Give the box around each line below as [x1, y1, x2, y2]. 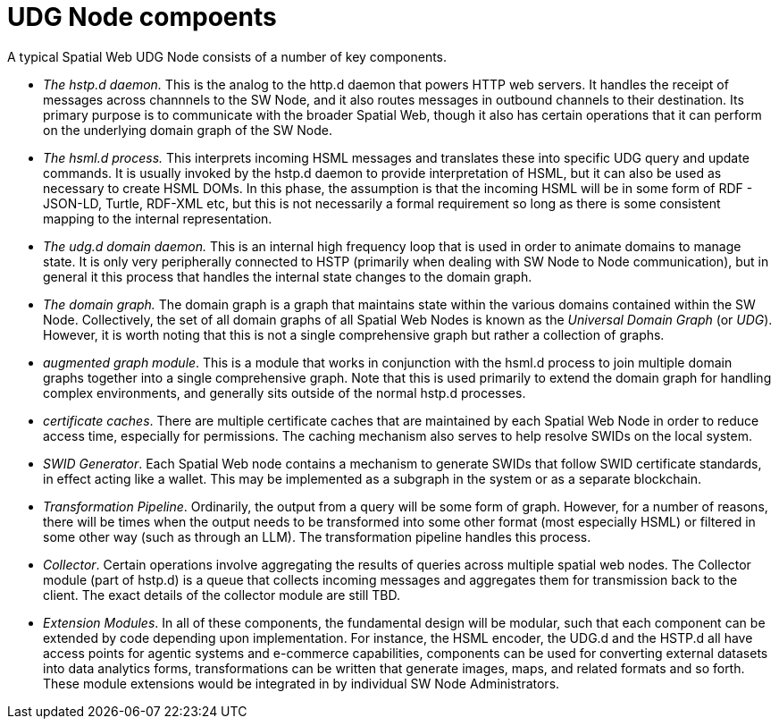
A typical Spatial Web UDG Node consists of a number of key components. [7, 48, 448, 64]
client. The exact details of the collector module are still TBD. [43, 587, 401, 603]
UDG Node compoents [7, 2, 277, 32]
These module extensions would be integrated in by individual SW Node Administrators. [43, 675, 560, 691]
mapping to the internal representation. [43, 210, 272, 226]
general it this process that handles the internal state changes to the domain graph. [43, 268, 532, 284]
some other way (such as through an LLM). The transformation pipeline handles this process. [43, 528, 591, 544]
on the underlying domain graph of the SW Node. [43, 122, 332, 138]
